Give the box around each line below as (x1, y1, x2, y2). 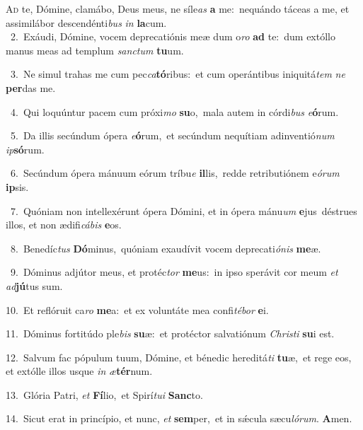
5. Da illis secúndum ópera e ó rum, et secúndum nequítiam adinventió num (10, 128, 335, 143)
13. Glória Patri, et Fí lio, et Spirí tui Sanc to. (6, 387, 203, 402)
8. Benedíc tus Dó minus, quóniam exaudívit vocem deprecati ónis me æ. (10, 240, 321, 255)
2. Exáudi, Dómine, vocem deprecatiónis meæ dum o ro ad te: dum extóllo (10, 29, 335, 44)
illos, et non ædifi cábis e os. (6, 217, 122, 232)
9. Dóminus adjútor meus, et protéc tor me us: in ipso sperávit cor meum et (10, 265, 338, 279)
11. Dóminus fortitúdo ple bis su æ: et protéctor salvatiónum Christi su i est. (6, 326, 335, 341)
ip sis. (6, 179, 29, 194)
